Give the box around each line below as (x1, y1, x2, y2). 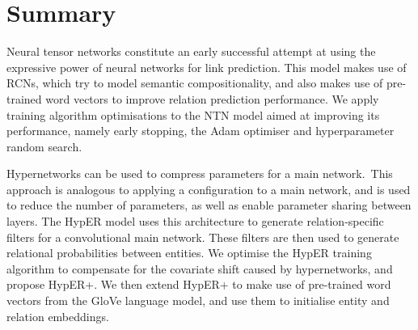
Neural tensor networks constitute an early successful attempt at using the (6, 43, 376, 60)
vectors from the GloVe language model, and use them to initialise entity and (6, 292, 390, 309)
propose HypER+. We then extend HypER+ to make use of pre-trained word (6, 276, 391, 293)
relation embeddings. (6, 307, 109, 324)
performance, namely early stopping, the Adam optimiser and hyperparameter (6, 122, 395, 139)
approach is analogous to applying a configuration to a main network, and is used (6, 180, 411, 197)
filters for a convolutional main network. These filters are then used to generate (6, 228, 399, 245)
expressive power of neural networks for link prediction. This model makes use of (6, 58, 407, 75)
